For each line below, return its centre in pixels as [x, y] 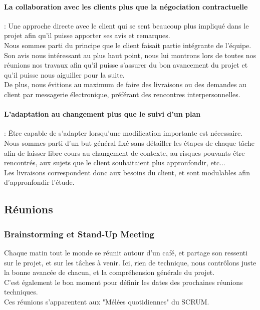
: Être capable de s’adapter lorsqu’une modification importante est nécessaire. [123, 133]
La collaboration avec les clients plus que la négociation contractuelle [126, 6]
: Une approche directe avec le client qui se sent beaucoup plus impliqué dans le [126, 25]
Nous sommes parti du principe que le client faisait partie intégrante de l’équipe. [128, 45]
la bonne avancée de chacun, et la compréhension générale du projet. [109, 272]
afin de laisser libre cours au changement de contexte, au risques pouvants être [124, 152]
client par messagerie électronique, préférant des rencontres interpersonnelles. [122, 94]
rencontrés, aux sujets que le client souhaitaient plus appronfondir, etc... [115, 163]
